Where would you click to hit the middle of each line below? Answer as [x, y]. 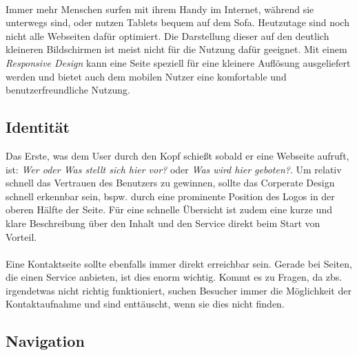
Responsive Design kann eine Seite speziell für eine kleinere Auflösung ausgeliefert [178, 62]
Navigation [45, 341]
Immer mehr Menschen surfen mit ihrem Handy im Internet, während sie [160, 9]
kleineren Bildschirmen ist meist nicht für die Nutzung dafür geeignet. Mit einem [176, 49]
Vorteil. [21, 236]
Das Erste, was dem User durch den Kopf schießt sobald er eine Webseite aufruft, [177, 155]
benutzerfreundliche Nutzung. [68, 90]
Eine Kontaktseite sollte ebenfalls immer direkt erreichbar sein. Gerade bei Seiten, [179, 263]
